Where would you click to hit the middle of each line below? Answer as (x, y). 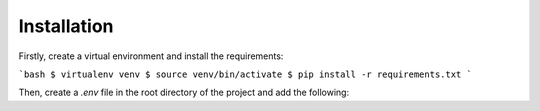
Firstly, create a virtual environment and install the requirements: (151, 56)
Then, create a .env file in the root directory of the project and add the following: (184, 92)
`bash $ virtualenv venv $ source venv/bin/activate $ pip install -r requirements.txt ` (245, 74)
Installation (66, 26)
